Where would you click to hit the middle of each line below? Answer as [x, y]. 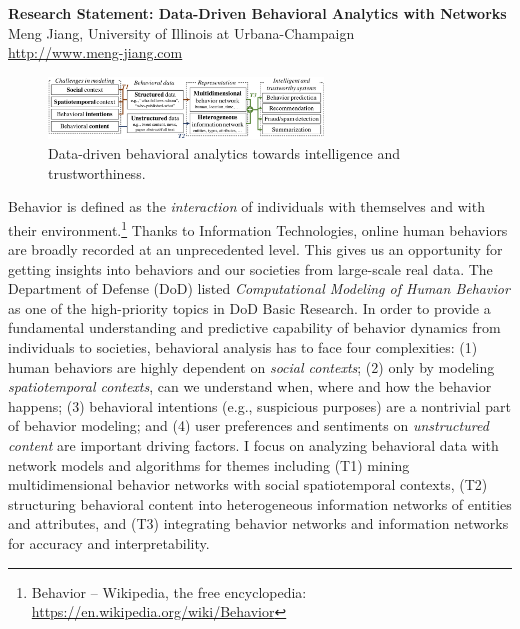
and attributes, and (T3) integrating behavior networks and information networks [258, 523]
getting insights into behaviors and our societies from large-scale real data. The [250, 268]
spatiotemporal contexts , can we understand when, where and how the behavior [250, 386]
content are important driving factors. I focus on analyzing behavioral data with [253, 445]
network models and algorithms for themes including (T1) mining [209, 464]
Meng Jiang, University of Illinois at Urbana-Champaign [181, 32]
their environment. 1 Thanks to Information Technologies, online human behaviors [258, 228]
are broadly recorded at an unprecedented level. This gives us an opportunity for [255, 249]
